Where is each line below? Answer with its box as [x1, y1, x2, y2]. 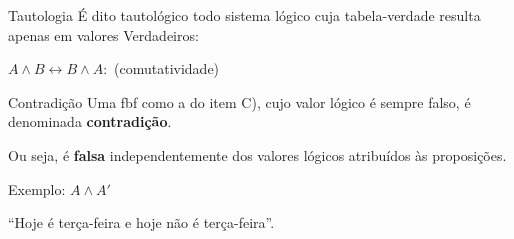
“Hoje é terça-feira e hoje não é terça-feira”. [8, 212, 275, 233]
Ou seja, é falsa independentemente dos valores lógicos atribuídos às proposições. [8, 144, 507, 165]
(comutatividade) [114, 58, 220, 79]
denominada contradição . [8, 111, 172, 132]
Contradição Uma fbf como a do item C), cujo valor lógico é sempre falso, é [8, 91, 471, 112]
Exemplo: [8, 178, 66, 199]
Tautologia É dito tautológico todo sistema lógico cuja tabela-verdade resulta [8, 5, 481, 25]
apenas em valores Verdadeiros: [8, 24, 199, 45]
